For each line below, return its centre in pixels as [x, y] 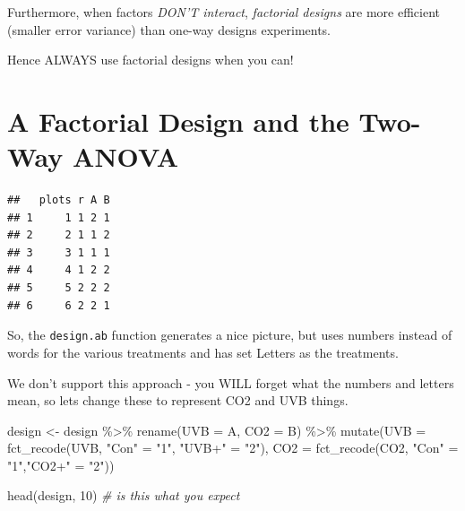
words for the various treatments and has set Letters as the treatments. [203, 352]
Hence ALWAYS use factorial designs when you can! [151, 60]
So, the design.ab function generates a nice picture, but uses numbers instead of [230, 335]
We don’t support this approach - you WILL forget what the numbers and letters [231, 382]
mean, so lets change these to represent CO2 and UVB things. [178, 400]
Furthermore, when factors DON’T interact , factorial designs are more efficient [224, 12]
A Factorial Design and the [178, 121]
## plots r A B [59, 200]
